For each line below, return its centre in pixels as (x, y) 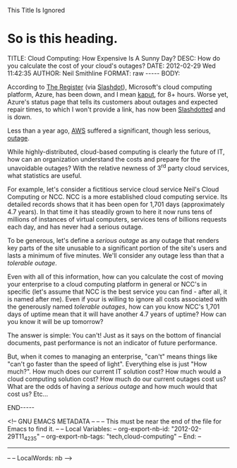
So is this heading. (63, 39)
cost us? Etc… (28, 394)
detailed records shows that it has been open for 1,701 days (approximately (116, 204)
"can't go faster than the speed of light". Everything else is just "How (107, 364)
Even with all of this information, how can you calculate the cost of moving (115, 276)
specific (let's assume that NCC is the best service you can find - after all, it (117, 292)
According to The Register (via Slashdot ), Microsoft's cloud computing (110, 87)
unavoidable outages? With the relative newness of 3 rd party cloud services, (118, 167)
